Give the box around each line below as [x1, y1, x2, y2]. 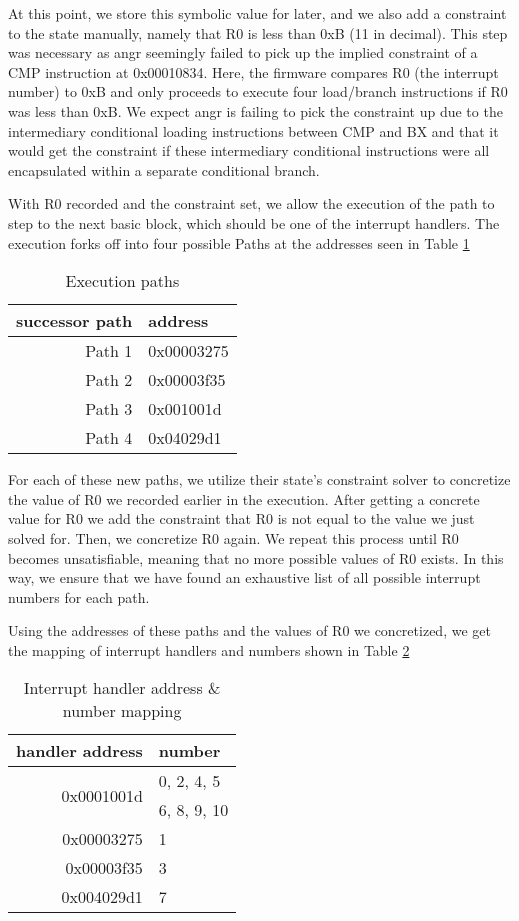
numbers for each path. [8, 586, 150, 607]
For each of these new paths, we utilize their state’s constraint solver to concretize [8, 469, 511, 490]
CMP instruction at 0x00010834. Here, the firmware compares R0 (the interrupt [8, 61, 499, 82]
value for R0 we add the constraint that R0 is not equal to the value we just [8, 508, 475, 529]
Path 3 [85, 397, 133, 421]
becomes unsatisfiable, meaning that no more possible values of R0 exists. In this [8, 547, 504, 568]
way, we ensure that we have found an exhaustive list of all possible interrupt [8, 567, 481, 588]
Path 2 [85, 368, 133, 392]
